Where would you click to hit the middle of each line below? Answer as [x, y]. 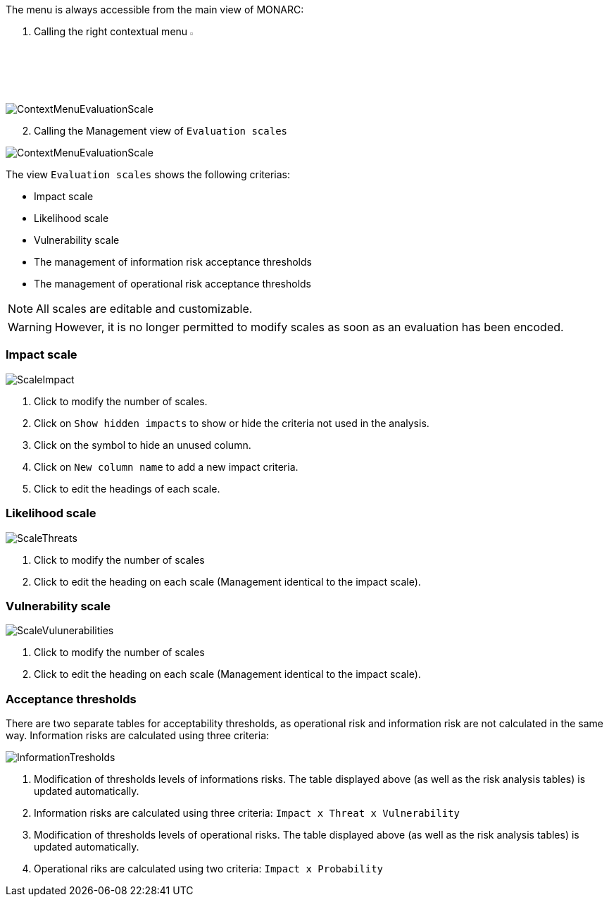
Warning [30, 327]
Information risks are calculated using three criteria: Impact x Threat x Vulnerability [247, 813]
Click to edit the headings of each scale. [127, 488]
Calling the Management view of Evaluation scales [161, 131]
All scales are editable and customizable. [144, 309]
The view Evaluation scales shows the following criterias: [148, 175]
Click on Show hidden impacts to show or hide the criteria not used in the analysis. [232, 423]
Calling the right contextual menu [111, 31]
